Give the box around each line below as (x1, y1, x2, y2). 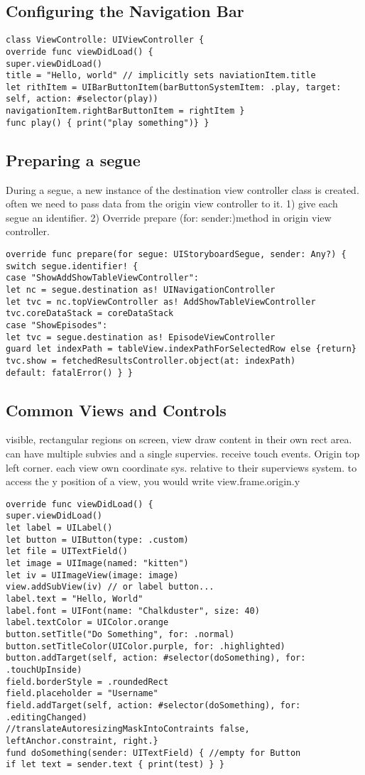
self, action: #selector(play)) (6, 94, 158, 104)
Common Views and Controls (6, 399, 227, 421)
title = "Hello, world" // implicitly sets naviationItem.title (6, 70, 316, 81)
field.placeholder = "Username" (6, 688, 158, 699)
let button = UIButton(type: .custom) (6, 534, 189, 545)
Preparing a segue (6, 148, 141, 170)
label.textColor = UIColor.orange (6, 617, 169, 628)
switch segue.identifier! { (6, 261, 138, 271)
